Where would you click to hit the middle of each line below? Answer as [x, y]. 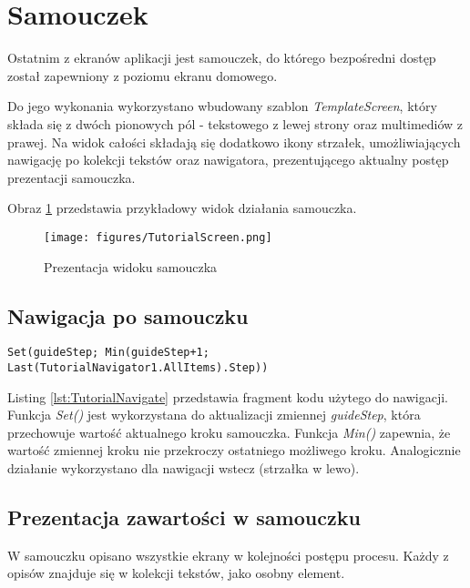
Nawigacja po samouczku [128, 315]
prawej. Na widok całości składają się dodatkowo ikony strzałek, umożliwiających [234, 142]
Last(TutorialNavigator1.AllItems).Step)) [138, 367]
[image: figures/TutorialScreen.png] [158, 237]
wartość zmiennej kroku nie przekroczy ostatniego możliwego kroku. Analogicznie [234, 450]
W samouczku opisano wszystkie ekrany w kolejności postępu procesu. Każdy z [228, 555]
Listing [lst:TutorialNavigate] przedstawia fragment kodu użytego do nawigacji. [228, 396]
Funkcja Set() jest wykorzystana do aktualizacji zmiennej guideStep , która [214, 415]
